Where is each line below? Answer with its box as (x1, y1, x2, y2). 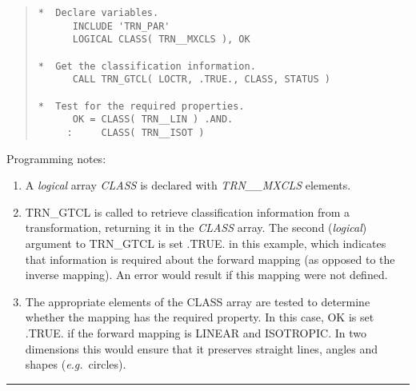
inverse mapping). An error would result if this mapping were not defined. (25, 266, 388, 283)
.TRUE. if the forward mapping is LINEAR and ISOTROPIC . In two (25, 324, 367, 341)
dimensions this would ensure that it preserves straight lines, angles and (25, 340, 378, 357)
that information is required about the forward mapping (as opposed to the (25, 250, 395, 267)
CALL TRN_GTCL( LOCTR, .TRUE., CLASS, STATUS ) (72, 74, 330, 86)
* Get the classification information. (38, 60, 256, 72)
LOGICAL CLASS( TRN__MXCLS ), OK (72, 34, 250, 46)
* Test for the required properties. (38, 100, 245, 112)
